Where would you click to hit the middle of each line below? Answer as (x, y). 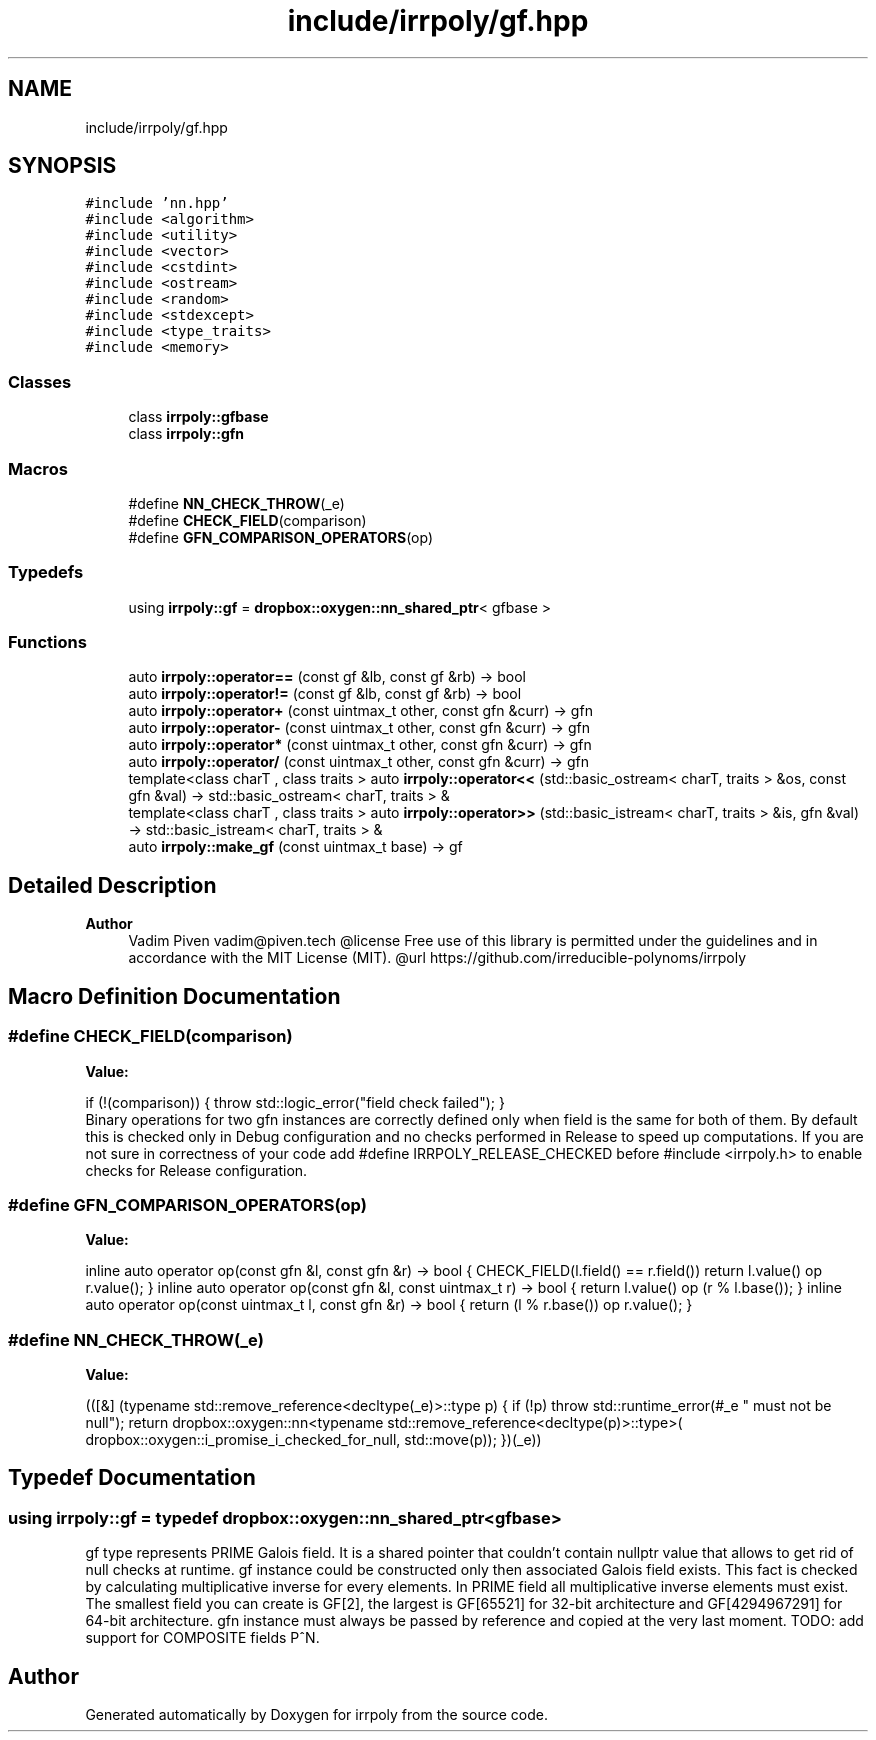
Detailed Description (112, 885)
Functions (47, 642)
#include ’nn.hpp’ (157, 203)
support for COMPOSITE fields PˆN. (202, 1638)
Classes (40, 381)
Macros (38, 468)
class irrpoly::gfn (186, 434)
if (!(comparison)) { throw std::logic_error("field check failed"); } (295, 1102)
